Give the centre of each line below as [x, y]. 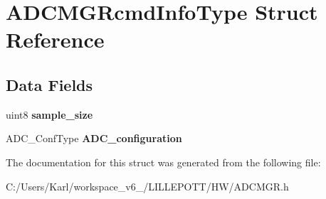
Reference [55, 39]
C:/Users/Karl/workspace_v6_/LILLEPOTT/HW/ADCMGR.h [147, 186]
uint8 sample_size [49, 114]
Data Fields [49, 84]
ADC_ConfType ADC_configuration [94, 138]
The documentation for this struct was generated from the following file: [163, 162]
